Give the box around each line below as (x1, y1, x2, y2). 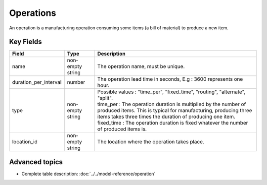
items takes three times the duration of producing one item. (97, 113, 236, 120)
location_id (12, 138, 38, 145)
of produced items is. (97, 125, 147, 132)
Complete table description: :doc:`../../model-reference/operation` (21, 171, 156, 177)
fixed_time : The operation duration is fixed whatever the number (97, 120, 248, 126)
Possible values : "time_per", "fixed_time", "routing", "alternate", (97, 88, 246, 95)
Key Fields (9, 38, 42, 46)
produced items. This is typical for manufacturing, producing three (97, 107, 252, 114)
